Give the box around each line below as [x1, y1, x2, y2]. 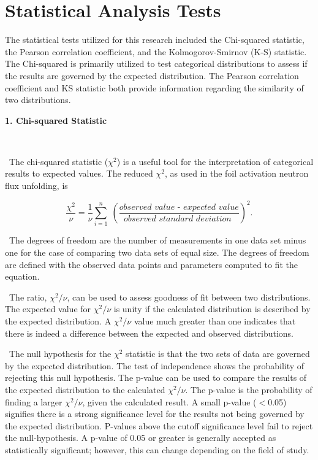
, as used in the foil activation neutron [164, 167, 309, 180]
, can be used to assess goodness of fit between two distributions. [67, 290, 311, 303]
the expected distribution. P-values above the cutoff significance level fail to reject [5, 419, 313, 432]
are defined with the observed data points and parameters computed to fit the [5, 258, 298, 270]
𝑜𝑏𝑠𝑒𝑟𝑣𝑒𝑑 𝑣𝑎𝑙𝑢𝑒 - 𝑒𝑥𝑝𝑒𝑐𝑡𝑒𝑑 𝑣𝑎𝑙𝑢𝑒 [119, 202, 239, 212]
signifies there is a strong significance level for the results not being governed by [5, 407, 305, 420]
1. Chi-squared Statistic [5, 113, 107, 126]
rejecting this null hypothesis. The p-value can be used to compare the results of [5, 371, 307, 384]
